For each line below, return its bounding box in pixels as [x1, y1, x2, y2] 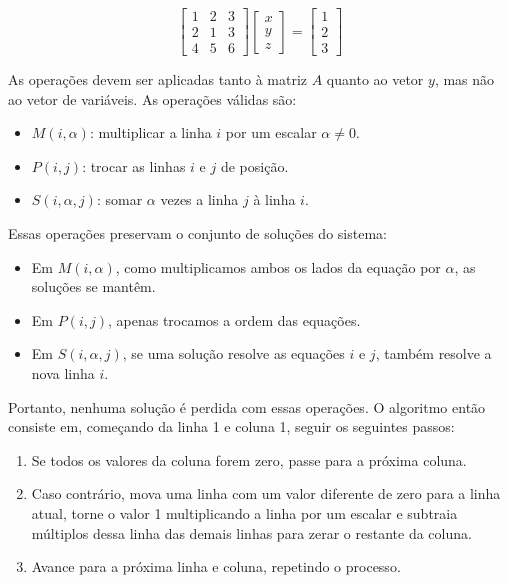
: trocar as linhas [82, 155, 186, 176]
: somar [96, 189, 143, 210]
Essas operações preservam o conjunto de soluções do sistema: [8, 223, 387, 244]
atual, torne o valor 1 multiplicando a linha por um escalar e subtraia [31, 503, 458, 523]
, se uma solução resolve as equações [122, 343, 345, 364]
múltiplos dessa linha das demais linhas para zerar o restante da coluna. [31, 522, 472, 543]
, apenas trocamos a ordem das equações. [107, 309, 361, 330]
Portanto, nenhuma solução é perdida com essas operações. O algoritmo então [8, 396, 486, 417]
